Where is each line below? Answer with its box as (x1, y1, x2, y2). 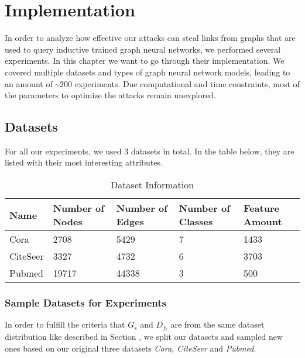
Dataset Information (110, 178, 194, 192)
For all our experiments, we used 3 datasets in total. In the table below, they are (5, 144, 294, 157)
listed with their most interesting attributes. (5, 156, 163, 168)
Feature (244, 201, 279, 215)
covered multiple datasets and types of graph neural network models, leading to (5, 66, 290, 78)
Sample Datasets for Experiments (5, 295, 166, 309)
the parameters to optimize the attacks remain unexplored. (5, 89, 216, 101)
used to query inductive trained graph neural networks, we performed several (5, 43, 281, 55)
